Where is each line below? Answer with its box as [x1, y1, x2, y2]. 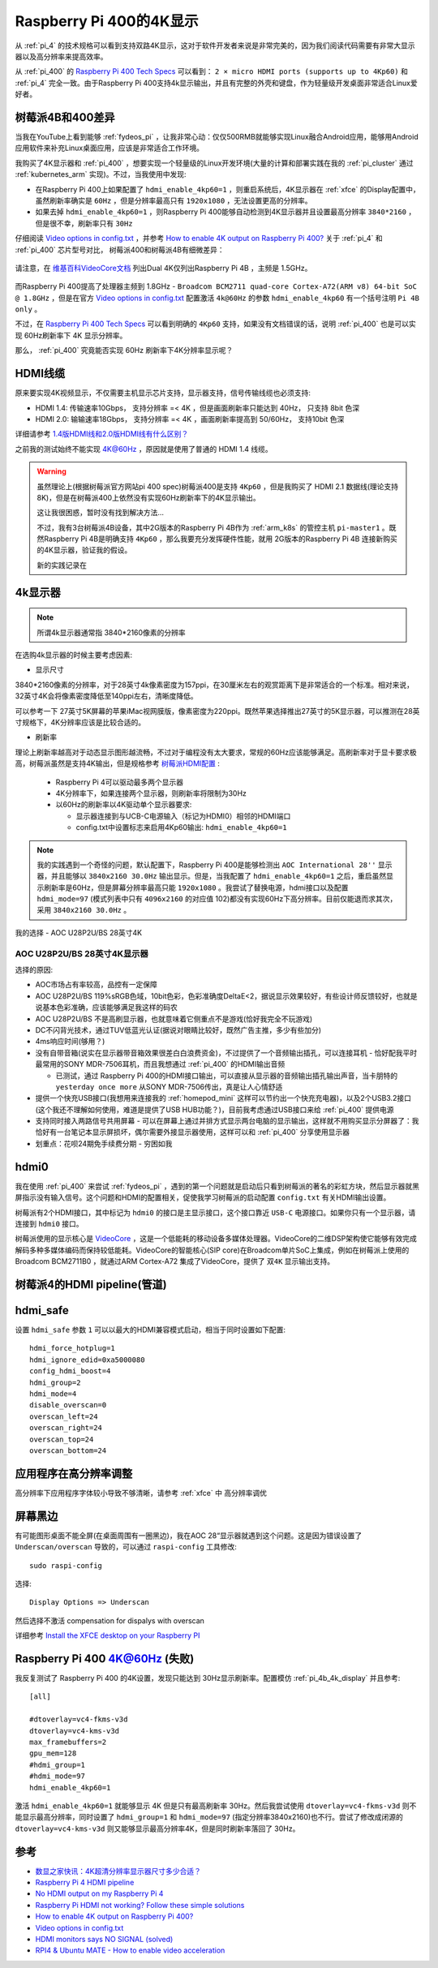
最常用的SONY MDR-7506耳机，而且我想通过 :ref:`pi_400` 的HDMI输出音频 [35, 1059, 286, 1069]
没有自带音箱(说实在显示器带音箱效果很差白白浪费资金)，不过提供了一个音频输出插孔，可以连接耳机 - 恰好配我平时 [35, 1047, 418, 1058]
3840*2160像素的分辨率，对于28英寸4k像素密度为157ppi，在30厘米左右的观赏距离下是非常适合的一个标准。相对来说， [15, 680, 414, 690]
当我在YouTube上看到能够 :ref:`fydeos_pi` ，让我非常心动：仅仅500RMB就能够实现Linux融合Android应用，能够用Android [15, 132, 419, 142]
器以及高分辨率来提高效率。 [15, 51, 108, 61]
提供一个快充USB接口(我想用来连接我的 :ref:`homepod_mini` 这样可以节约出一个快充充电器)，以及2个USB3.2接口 [35, 1094, 411, 1103]
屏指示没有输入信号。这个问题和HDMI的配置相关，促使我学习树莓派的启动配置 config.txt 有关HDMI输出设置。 [15, 1192, 391, 1202]
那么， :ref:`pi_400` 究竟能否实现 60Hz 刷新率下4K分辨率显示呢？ [15, 346, 234, 355]
